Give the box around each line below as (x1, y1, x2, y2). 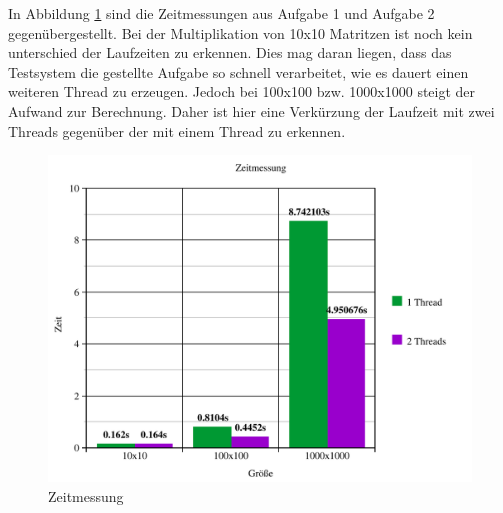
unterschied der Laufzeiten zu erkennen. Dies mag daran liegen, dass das (8, 42, 452, 63)
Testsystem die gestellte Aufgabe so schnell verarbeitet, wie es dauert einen (8, 61, 469, 82)
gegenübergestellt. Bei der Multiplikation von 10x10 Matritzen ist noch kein (8, 22, 473, 43)
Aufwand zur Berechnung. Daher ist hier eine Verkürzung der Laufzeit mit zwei (8, 100, 495, 121)
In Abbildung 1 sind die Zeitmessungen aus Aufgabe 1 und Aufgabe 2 (8, 3, 435, 23)
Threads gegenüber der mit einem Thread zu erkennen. (8, 120, 346, 141)
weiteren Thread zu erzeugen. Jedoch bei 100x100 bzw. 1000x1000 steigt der (8, 81, 476, 102)
